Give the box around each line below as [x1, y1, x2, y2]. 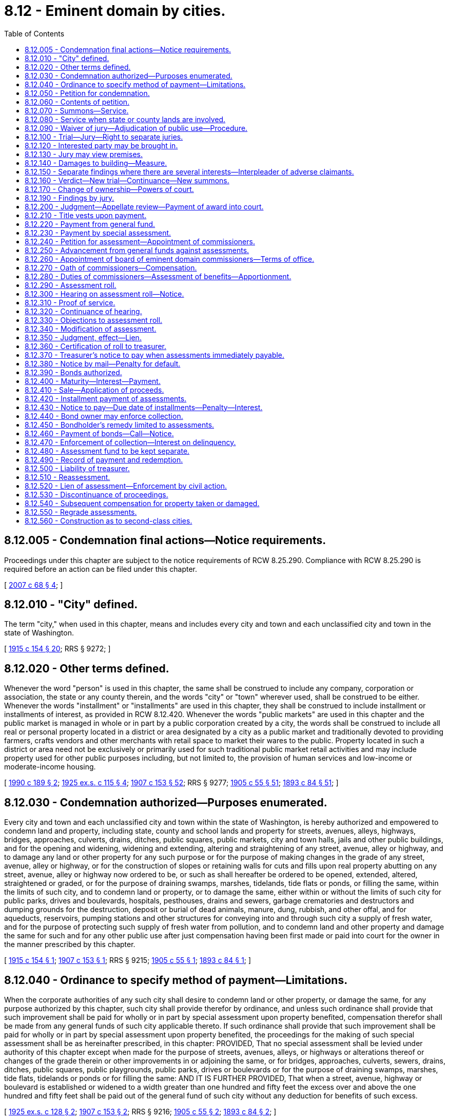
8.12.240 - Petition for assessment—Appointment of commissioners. [25, 237, 255, 246]
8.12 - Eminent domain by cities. [4, 2, 226, 20]
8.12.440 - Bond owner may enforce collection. [25, 411, 183, 420]
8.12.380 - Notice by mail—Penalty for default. [25, 359, 181, 368]
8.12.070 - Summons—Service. [25, 106, 129, 115]
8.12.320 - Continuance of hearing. [25, 306, 142, 316]
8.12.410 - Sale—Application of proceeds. [25, 385, 164, 394]
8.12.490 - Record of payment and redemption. [25, 455, 183, 464]
